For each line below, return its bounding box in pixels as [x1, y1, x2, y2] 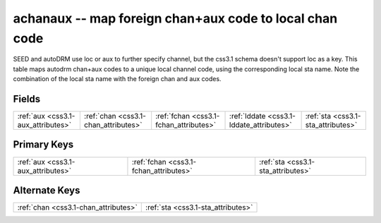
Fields [13, 92, 41, 105]
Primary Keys [13, 138, 74, 151]
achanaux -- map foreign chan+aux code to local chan [13, 11, 338, 26]
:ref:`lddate [229, 111, 266, 121]
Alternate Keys [13, 184, 80, 196]
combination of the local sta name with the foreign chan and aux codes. [13, 75, 222, 83]
